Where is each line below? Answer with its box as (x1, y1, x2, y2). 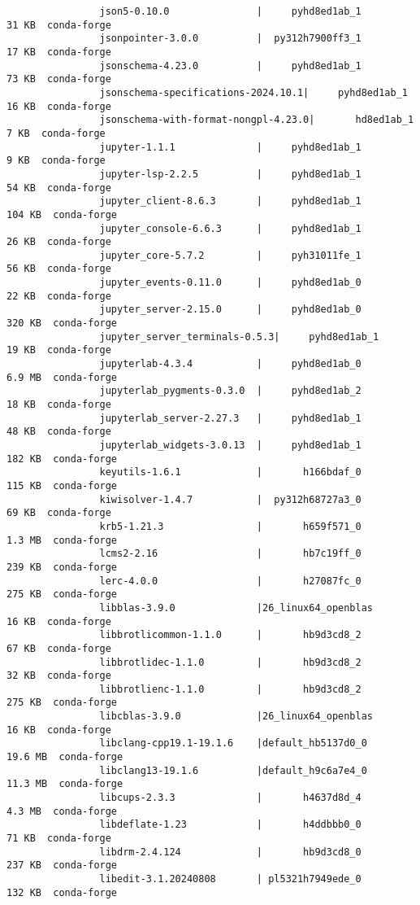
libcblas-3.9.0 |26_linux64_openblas (99, 710, 374, 723)
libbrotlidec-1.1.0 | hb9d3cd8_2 (99, 656, 362, 668)
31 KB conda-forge (6, 19, 111, 31)
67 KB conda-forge (6, 642, 111, 654)
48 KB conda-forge (6, 426, 111, 438)
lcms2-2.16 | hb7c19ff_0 (99, 548, 362, 560)
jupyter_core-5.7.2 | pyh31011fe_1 (99, 249, 362, 261)
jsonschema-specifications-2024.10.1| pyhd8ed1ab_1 (99, 86, 408, 98)
